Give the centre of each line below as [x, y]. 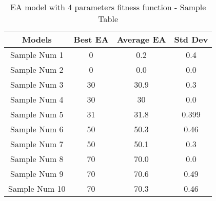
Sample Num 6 [37, 129]
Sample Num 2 [37, 69]
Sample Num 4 [37, 99]
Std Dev [191, 39]
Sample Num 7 [37, 144]
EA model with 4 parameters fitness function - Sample [108, 7]
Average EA [141, 39]
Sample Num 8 [37, 159]
